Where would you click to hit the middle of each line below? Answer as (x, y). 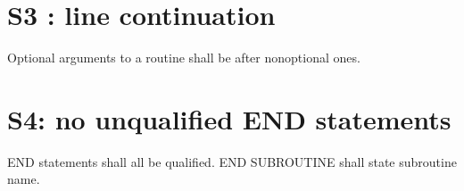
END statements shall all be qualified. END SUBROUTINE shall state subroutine (232, 161)
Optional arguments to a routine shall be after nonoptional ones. (184, 58)
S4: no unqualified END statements (229, 118)
